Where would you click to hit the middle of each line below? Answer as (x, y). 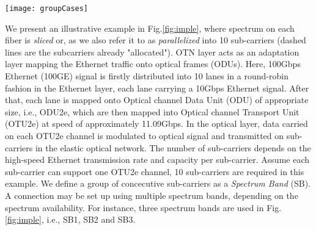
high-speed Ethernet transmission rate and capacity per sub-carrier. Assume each (157, 160)
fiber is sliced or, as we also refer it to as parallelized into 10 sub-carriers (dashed (156, 40)
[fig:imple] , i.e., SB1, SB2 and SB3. (70, 219)
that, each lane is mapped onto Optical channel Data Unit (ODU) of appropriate (157, 100)
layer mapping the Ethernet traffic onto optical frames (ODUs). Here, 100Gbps (153, 64)
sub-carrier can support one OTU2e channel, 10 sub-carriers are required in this (155, 171)
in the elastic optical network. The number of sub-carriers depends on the (173, 147)
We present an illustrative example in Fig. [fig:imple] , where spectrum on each (150, 28)
